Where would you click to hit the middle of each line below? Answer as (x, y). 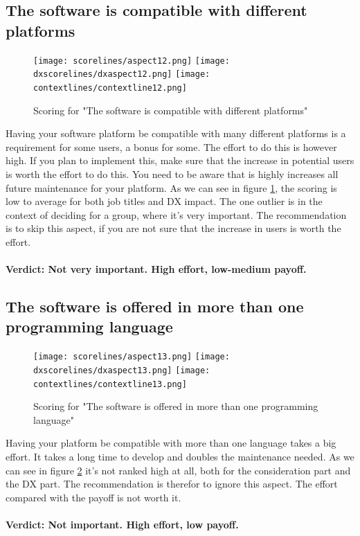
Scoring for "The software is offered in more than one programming (176, 406)
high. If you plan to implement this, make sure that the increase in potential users (180, 160)
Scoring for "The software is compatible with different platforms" (171, 110)
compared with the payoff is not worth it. (93, 497)
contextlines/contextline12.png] (110, 88)
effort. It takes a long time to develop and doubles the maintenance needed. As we (180, 457)
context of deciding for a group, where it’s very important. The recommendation (176, 214)
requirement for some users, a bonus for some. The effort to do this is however (171, 146)
